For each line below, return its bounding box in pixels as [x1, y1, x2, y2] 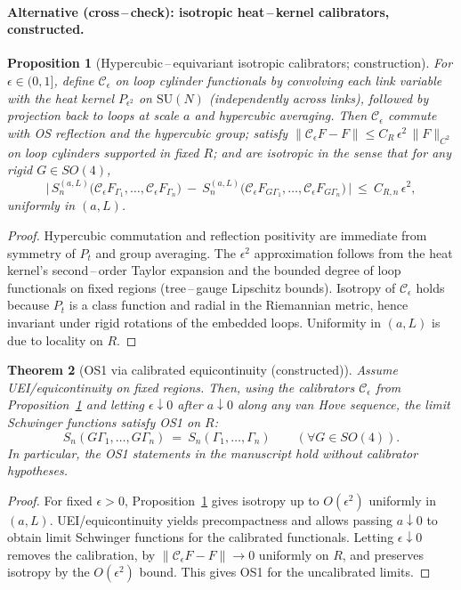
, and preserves [342, 545, 425, 563]
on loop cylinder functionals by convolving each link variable [115, 70, 442, 89]
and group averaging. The [95, 243, 236, 262]
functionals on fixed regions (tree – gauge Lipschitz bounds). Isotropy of [7, 278, 396, 296]
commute [388, 106, 437, 125]
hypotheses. [7, 461, 68, 480]
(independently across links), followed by [208, 88, 429, 107]
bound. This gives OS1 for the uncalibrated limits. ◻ [139, 562, 431, 581]
